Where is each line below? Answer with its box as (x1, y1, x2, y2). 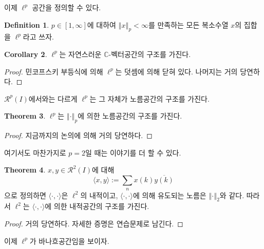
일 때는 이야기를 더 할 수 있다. (85, 147, 181, 158)
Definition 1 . (4, 19, 49, 30)
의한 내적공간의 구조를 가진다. (53, 201, 149, 212)
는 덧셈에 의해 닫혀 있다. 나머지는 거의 (115, 66, 238, 76)
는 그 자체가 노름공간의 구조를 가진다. (89, 93, 210, 104)
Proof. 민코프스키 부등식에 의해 (4, 66, 103, 76)
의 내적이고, (80, 189, 118, 200)
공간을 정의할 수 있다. (32, 2, 101, 12)
